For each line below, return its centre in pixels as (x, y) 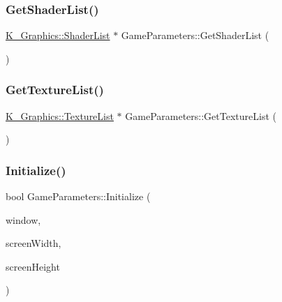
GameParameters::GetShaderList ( (195, 35)
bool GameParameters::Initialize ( (78, 196)
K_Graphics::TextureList (60, 115)
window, (23, 219)
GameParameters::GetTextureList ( (201, 115)
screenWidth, (34, 243)
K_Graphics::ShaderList (58, 35)
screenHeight (33, 266)
